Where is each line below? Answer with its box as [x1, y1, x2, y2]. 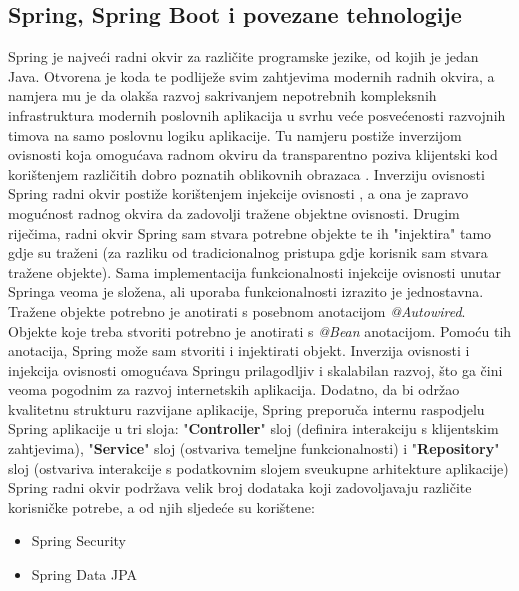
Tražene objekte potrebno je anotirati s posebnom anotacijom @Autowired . [8, 300, 466, 321]
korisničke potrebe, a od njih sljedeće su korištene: [8, 496, 315, 517]
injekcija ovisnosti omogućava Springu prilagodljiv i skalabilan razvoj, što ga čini [8, 359, 503, 380]
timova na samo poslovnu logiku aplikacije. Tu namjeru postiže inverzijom [8, 124, 462, 145]
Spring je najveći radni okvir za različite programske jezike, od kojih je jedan [8, 46, 479, 67]
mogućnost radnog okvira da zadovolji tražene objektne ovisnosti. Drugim [8, 202, 460, 223]
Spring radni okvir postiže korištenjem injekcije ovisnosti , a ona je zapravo [8, 183, 469, 204]
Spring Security [31, 530, 127, 551]
